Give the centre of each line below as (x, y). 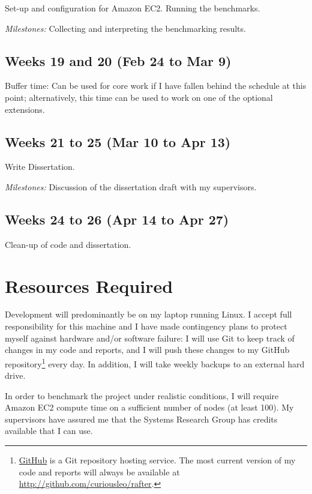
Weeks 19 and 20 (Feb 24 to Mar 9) (118, 60)
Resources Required (89, 285)
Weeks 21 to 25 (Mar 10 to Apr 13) (118, 141)
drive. (15, 375)
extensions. (25, 109)
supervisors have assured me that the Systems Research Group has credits (141, 419)
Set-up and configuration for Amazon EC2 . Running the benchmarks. (133, 8)
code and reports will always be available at (99, 471)
